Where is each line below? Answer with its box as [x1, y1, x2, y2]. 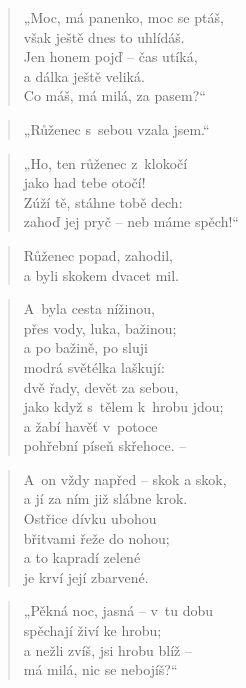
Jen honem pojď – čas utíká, [23, 46, 198, 67]
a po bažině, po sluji [23, 337, 148, 358]
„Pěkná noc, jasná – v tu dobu [23, 600, 214, 621]
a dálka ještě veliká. [23, 65, 145, 86]
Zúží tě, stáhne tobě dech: [23, 191, 183, 212]
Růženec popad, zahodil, [23, 244, 173, 265]
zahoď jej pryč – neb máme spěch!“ [23, 211, 239, 232]
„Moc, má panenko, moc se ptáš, [23, 7, 224, 27]
